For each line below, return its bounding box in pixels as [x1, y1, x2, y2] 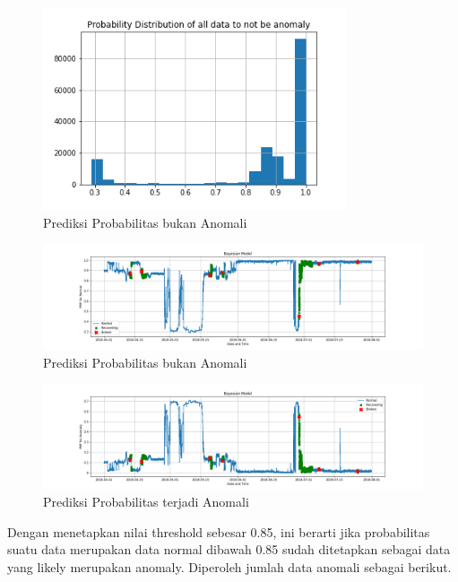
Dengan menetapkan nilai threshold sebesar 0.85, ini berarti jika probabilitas [7, 522, 430, 541]
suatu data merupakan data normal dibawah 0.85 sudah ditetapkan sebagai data [7, 540, 451, 559]
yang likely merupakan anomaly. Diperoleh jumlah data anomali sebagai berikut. [7, 558, 452, 577]
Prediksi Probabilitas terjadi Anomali [43, 492, 249, 511]
